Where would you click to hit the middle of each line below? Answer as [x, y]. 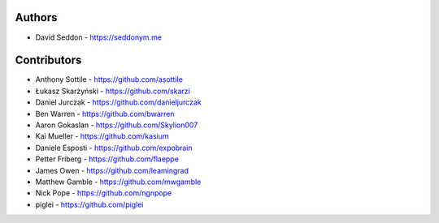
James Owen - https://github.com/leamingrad [112, 170]
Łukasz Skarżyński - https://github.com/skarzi [113, 91]
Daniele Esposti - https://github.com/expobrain [114, 148]
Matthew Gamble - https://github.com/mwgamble [118, 182]
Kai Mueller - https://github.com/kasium [102, 136]
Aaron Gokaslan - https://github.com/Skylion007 [117, 125]
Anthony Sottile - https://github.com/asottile [109, 79]
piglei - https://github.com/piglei [89, 204]
